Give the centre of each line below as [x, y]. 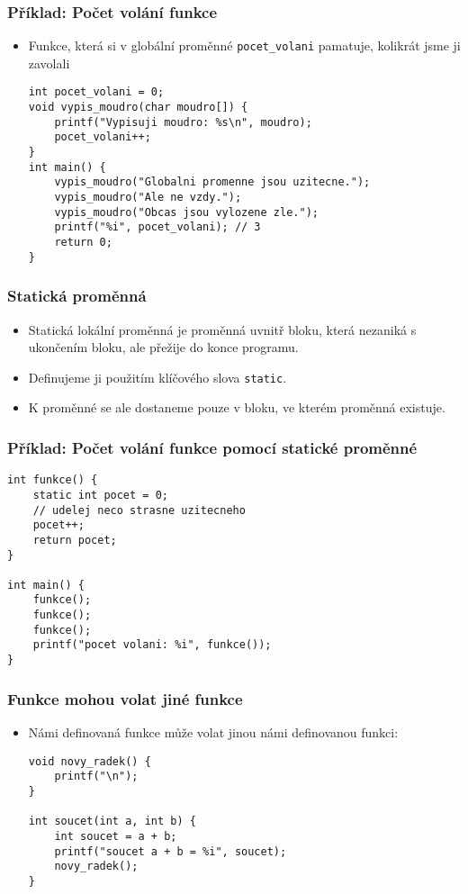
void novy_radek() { [90, 761]
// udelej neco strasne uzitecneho [139, 510]
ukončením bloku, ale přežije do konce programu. [163, 347]
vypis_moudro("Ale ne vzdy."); [148, 198]
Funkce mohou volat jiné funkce [125, 698]
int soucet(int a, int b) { [112, 822]
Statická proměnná [77, 296]
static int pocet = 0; [100, 495]
